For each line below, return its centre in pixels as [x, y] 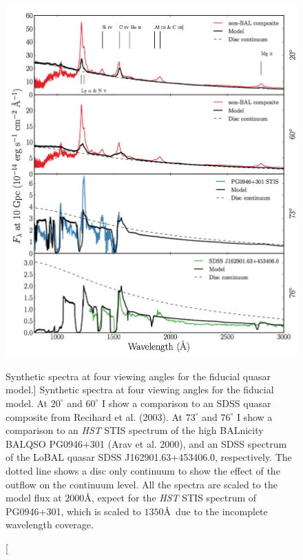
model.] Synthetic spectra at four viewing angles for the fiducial [140, 390]
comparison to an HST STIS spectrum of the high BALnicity [135, 430]
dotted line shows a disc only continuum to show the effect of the [143, 470]
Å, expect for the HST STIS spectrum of [170, 498]
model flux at [34, 498]
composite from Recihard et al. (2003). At [94, 416]
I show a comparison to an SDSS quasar [186, 403]
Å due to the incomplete [216, 511]
